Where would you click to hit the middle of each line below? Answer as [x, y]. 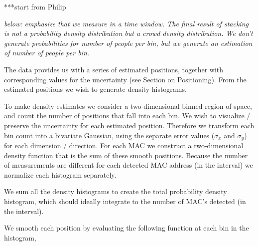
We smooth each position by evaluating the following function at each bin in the [127, 228]
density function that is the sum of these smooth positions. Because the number [126, 155]
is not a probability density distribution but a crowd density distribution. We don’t [129, 33]
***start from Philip [35, 6]
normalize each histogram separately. [60, 174]
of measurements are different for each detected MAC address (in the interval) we [129, 165]
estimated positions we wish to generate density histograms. [95, 89]
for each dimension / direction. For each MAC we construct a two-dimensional [124, 145]
